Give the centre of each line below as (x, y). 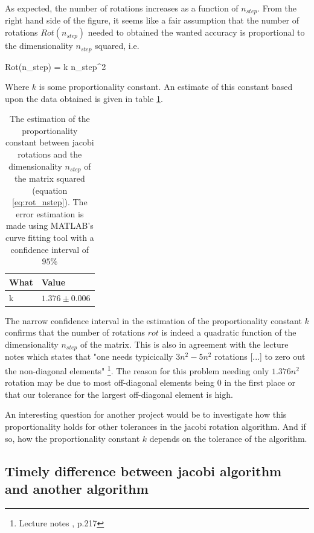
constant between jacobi (50, 142)
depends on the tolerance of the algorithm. (228, 438)
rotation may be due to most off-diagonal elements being (110, 382)
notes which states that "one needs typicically (89, 356)
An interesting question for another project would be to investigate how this (146, 414)
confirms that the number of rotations (75, 332)
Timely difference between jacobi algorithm (143, 471)
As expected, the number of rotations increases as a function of (122, 8)
